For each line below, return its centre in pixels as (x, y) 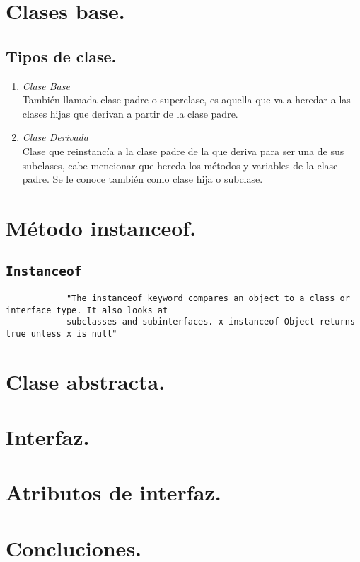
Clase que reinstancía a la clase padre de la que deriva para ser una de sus (183, 151)
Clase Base (46, 85)
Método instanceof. (101, 227)
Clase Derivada (55, 137)
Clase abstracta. (86, 381)
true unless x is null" (62, 333)
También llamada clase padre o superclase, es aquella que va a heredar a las (186, 100)
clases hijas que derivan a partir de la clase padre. (130, 113)
